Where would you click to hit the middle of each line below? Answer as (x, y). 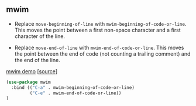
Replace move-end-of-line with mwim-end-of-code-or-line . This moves (99, 47)
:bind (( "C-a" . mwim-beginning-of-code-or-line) (73, 87)
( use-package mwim (28, 82)
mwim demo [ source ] (32, 71)
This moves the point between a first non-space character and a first (97, 30)
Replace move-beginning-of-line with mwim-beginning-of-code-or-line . (100, 23)
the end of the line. (37, 60)
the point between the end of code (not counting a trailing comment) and (102, 54)
